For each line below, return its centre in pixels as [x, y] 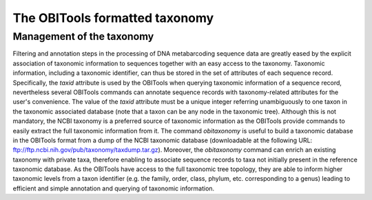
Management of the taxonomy [83, 36]
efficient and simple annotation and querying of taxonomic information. [114, 188]
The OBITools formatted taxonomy [113, 18]
